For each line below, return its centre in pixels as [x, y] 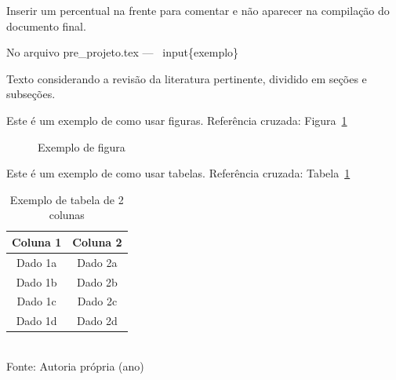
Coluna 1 [37, 241]
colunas [67, 215]
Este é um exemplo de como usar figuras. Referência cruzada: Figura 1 [177, 120]
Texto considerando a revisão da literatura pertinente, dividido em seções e [187, 78]
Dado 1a [37, 262]
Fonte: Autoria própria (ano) [75, 366]
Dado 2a [97, 262]
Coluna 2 [97, 241]
